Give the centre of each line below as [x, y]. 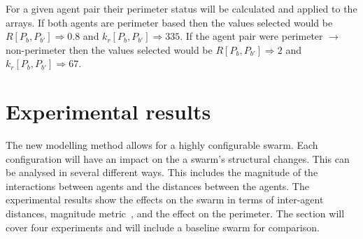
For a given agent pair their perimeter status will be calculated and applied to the [181, 8]
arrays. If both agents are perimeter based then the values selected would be [169, 22]
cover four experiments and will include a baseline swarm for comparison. [163, 227]
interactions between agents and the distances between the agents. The [157, 186]
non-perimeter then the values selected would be [109, 49]
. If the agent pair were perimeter [251, 36]
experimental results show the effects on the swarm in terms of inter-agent [165, 200]
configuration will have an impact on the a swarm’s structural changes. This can [178, 158]
